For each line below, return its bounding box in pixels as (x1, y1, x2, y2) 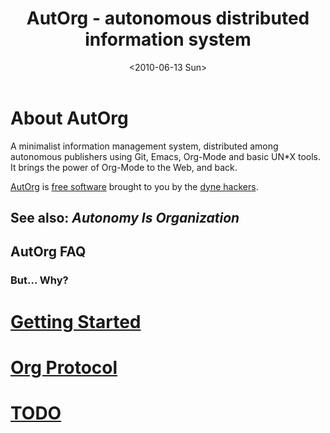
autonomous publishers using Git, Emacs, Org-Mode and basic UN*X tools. (10, 150, 321, 162)
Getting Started (10, 310, 142, 333)
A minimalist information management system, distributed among (10, 140, 279, 152)
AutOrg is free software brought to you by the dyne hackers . (10, 180, 259, 192)
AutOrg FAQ (10, 243, 87, 261)
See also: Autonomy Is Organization (10, 210, 240, 227)
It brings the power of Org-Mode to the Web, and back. (10, 161, 238, 173)
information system (84, 28, 252, 51)
